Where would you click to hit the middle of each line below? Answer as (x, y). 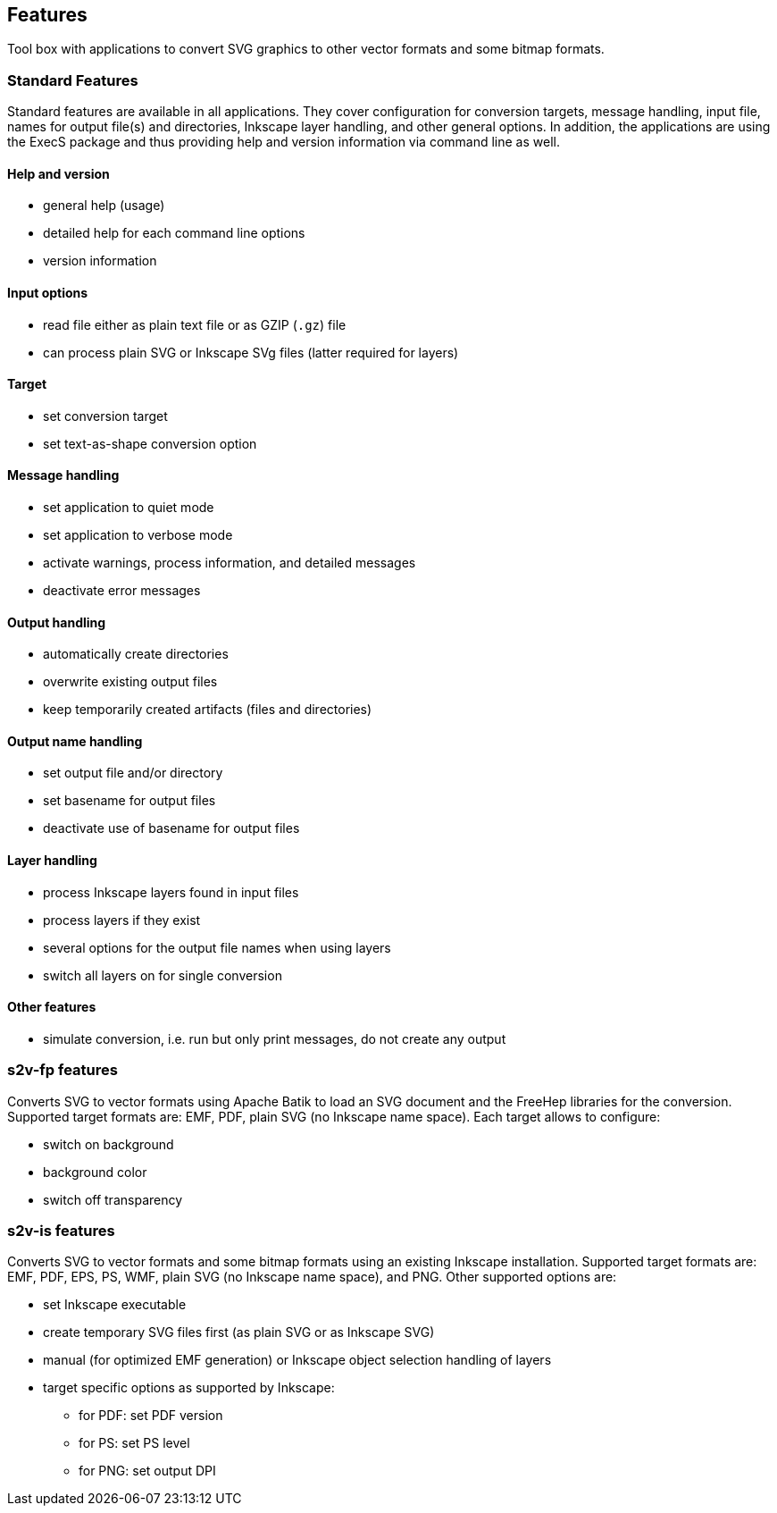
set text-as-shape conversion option (150, 443)
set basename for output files (129, 801)
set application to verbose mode (138, 535)
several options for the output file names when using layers (217, 947)
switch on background (109, 1144)
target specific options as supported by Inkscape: (189, 1388)
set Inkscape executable (115, 1305)
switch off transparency (113, 1199)
